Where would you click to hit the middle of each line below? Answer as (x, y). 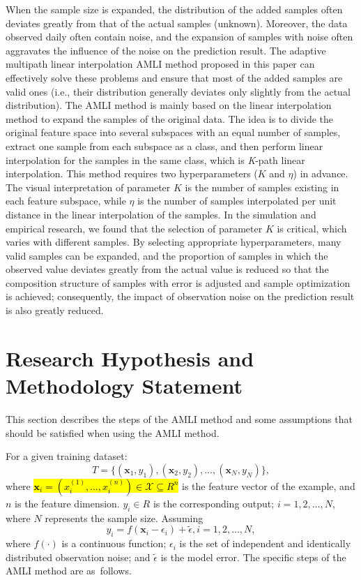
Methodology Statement (124, 386)
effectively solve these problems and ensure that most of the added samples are (174, 77)
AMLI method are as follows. (69, 571)
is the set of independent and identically (265, 543)
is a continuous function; (114, 543)
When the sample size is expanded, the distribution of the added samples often (174, 9)
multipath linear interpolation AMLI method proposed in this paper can (160, 64)
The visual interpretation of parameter (88, 187)
